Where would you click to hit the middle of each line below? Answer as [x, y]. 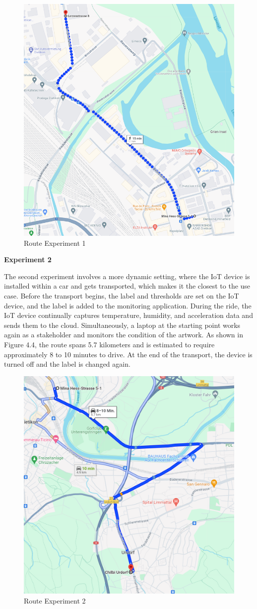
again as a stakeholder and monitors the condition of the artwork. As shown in [124, 335]
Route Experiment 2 [55, 600]
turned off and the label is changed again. [67, 364]
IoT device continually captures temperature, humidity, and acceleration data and [128, 315]
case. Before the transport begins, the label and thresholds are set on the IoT [122, 295]
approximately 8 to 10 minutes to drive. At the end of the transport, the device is [128, 354]
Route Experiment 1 [55, 243]
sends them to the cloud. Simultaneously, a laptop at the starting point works [122, 325]
